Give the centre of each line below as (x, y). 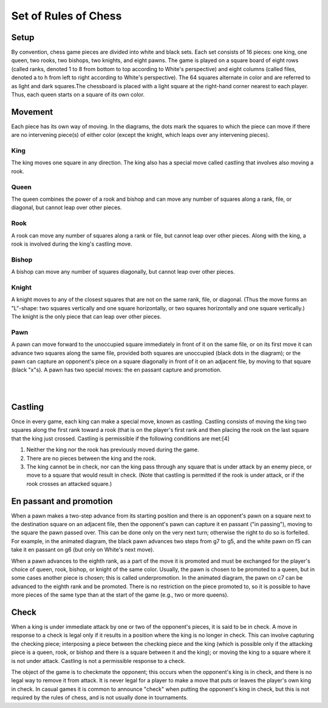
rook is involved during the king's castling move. (72, 244)
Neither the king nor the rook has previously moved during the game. (113, 449)
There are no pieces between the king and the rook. (91, 458)
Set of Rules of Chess (67, 16)
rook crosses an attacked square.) (69, 484)
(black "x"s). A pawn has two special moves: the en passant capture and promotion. (116, 370)
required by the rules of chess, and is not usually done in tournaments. (100, 698)
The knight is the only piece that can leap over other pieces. (86, 316)
